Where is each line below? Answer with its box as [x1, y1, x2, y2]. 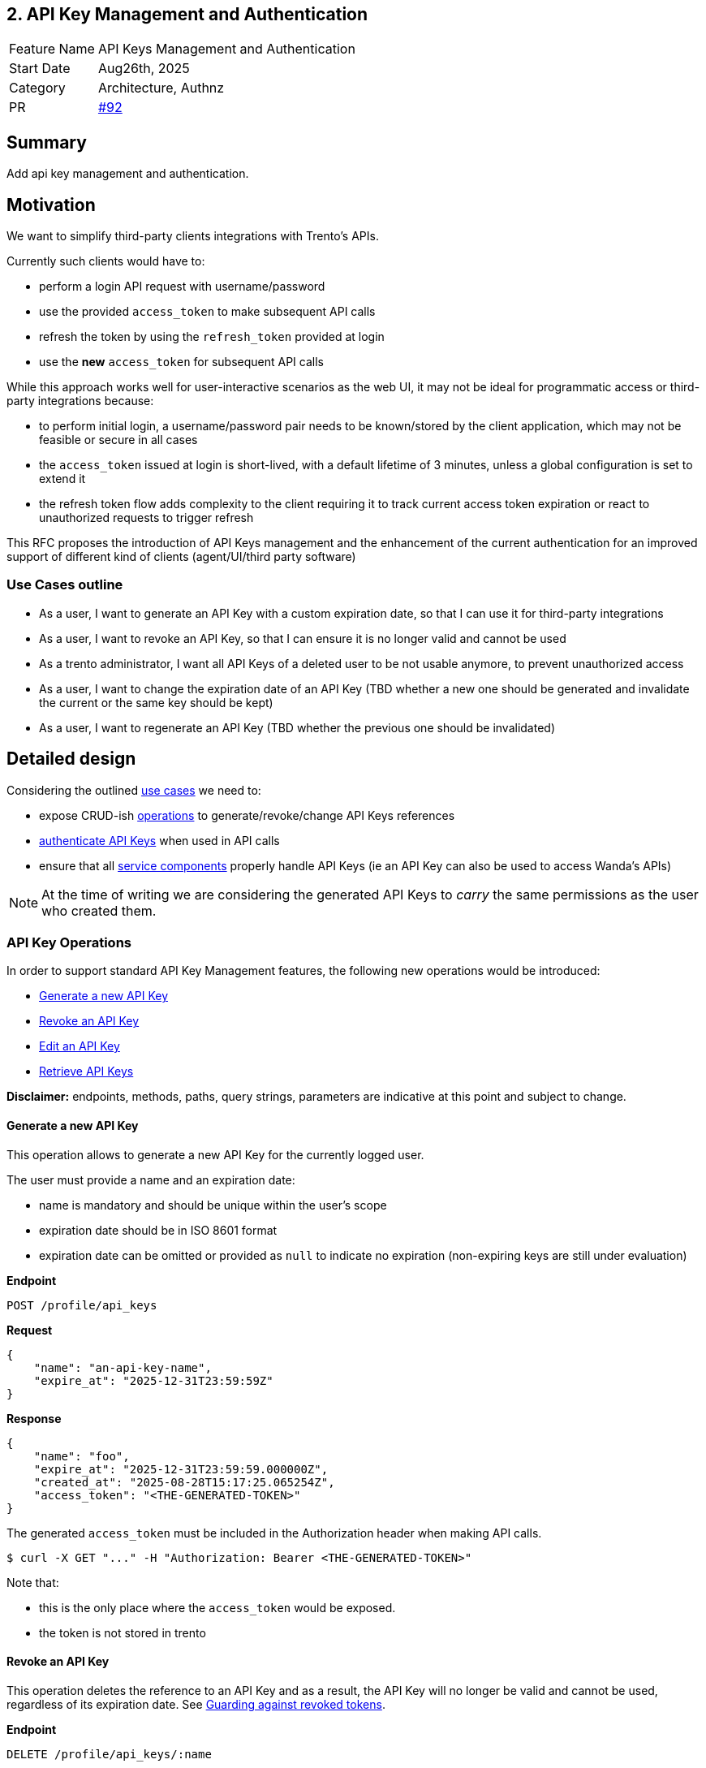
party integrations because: [6, 394, 154, 408]
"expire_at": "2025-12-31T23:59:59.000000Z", [33, 1462, 329, 1476]
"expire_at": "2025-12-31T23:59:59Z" [33, 1373, 273, 1387]
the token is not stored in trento [39, 1625, 206, 1640]
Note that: [6, 1575, 59, 1589]
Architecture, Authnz [97, 80, 225, 97]
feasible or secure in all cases [39, 433, 198, 447]
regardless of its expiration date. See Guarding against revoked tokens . [6, 1697, 385, 1711]
